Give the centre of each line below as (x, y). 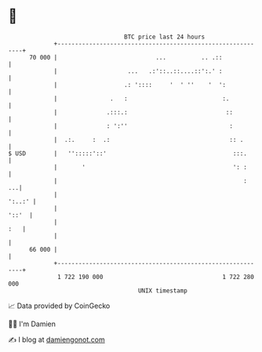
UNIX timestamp (163, 290)
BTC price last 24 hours (165, 37)
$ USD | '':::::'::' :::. (127, 153)
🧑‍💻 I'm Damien (32, 324)
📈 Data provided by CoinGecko (59, 306)
